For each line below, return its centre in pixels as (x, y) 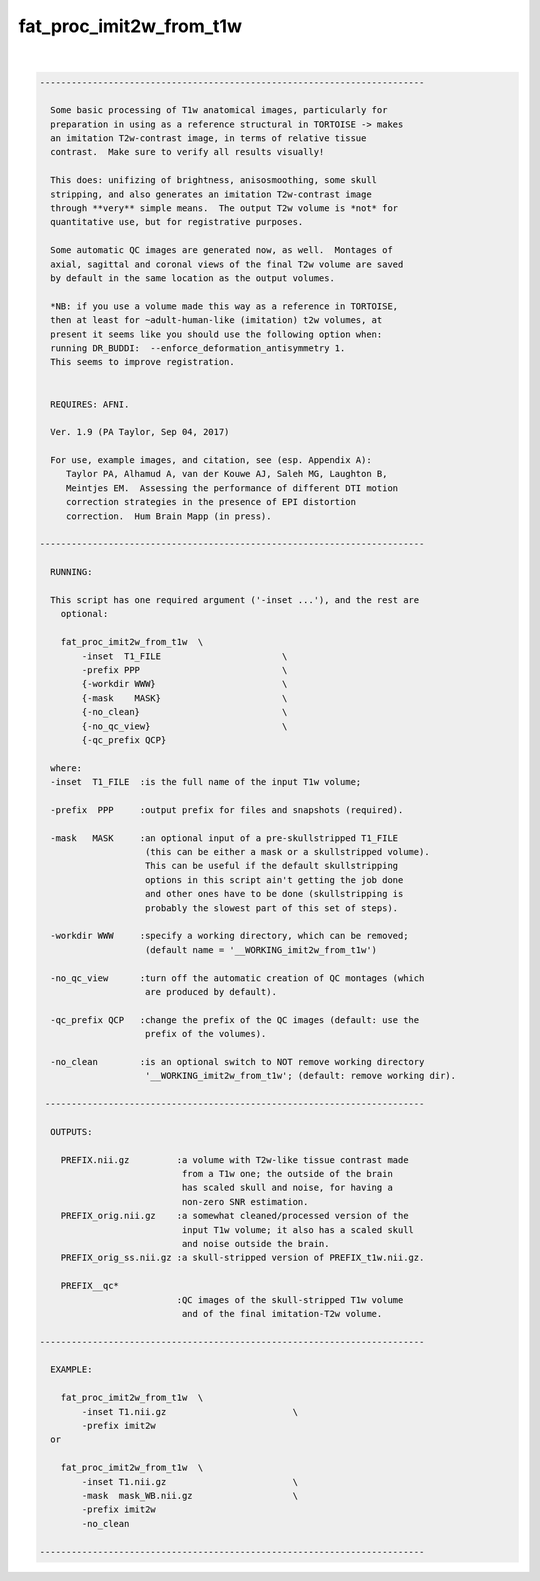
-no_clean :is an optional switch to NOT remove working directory (237, 1061)
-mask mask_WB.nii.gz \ (190, 1495)
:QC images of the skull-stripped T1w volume (290, 1299)
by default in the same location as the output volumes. (192, 278)
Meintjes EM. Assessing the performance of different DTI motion (232, 488)
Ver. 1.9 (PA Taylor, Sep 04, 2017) (140, 432)
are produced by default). (211, 991)
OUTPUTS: (71, 1131)
